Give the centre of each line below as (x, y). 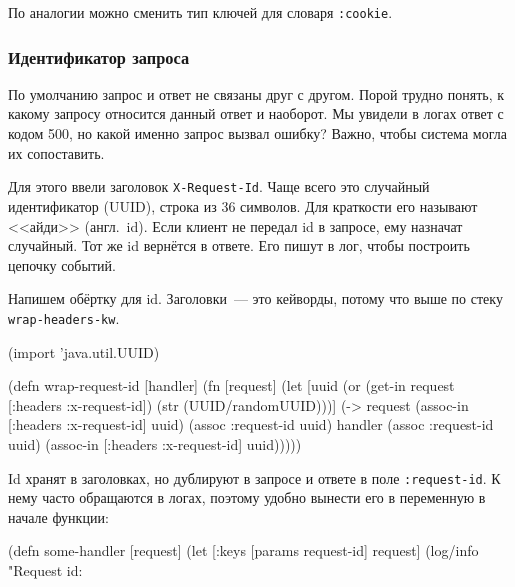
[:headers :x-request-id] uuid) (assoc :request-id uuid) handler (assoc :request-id (251, 424)
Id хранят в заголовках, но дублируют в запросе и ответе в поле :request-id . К (254, 477)
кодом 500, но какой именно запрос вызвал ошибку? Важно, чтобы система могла (257, 133)
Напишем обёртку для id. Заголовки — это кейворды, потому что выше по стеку (255, 298)
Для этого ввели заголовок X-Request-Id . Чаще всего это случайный (219, 186)
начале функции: (58, 516)
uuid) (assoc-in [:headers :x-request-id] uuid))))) (155, 443)
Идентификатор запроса (99, 56)
